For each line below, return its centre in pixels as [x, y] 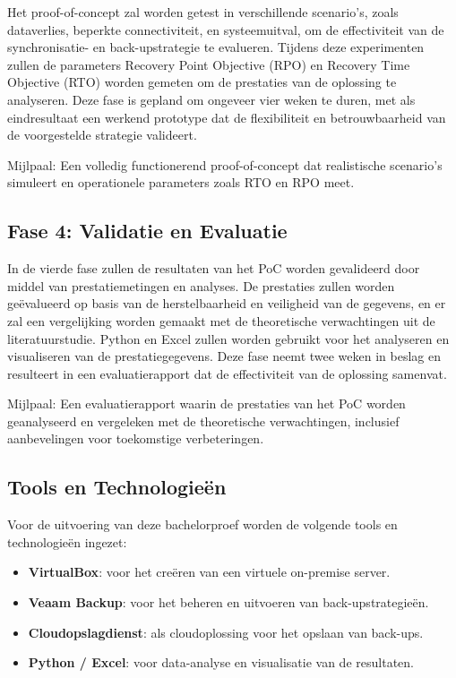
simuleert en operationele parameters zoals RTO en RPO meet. [181, 182]
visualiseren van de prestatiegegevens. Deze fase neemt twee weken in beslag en [224, 356]
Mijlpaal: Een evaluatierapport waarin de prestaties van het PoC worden [206, 403]
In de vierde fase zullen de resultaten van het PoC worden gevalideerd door [214, 268]
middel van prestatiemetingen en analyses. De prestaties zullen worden [201, 285]
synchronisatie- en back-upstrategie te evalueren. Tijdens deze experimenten [216, 47]
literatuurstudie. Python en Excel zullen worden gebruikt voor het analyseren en [228, 338]
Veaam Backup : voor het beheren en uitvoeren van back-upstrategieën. [228, 602]
